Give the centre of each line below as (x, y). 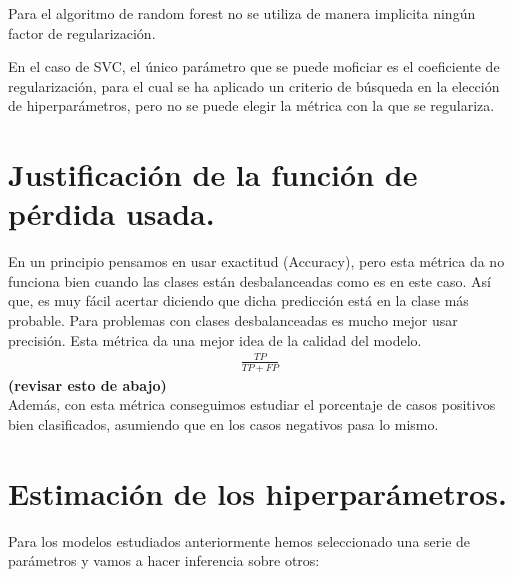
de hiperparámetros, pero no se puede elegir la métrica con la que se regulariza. (251, 105)
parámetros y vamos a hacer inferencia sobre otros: (164, 560)
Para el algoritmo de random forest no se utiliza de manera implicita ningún (242, 13)
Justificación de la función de (213, 174)
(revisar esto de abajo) (87, 384)
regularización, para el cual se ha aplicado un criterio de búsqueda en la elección (254, 85)
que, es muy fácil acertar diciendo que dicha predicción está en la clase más (238, 300)
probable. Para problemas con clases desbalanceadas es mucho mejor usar (233, 320)
